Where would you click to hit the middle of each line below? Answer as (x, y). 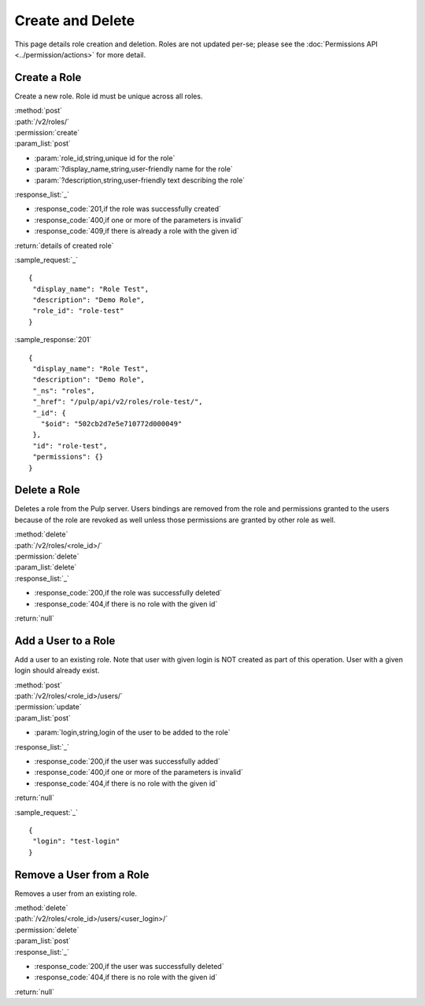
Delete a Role (47, 490)
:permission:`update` (48, 707)
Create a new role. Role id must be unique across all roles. (109, 96)
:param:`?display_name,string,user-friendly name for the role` (134, 169)
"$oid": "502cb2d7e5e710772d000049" (111, 424)
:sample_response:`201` (53, 340)
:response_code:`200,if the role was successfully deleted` (128, 593)
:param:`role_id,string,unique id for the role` (105, 158)
